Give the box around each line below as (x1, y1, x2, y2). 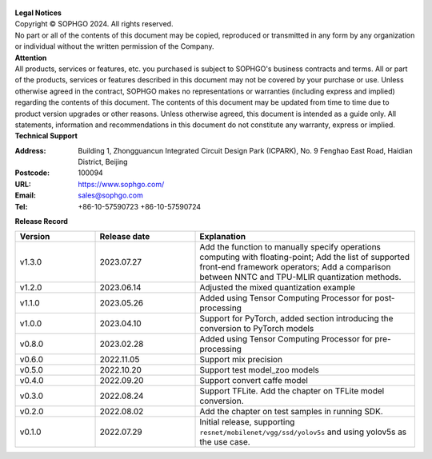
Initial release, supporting (199, 417, 295, 428)
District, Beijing (78, 157, 128, 167)
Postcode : (14, 168, 50, 178)
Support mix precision (199, 354, 283, 365)
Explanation (199, 231, 246, 242)
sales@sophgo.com (78, 190, 144, 200)
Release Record (14, 217, 68, 226)
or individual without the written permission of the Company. (14, 42, 214, 51)
